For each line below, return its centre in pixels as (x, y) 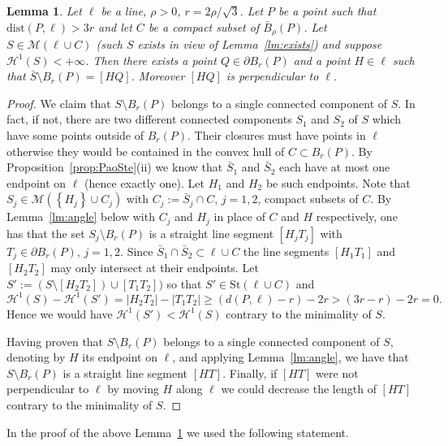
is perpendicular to (272, 76)
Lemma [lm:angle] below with (81, 217)
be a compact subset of (204, 26)
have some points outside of (75, 135)
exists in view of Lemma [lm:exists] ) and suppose (260, 44)
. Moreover (158, 76)
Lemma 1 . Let (44, 11)
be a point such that (327, 11)
